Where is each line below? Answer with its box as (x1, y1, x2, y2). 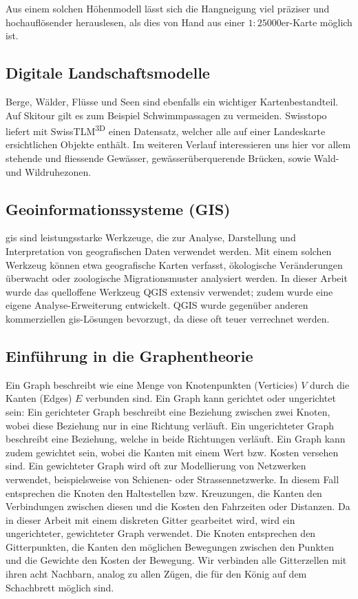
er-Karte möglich (281, 14, 352, 29)
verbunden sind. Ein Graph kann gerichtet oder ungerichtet (85, 391, 336, 405)
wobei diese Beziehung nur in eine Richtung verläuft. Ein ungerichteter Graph (6, 418, 334, 432)
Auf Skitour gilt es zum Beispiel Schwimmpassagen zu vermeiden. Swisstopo (6, 108, 327, 122)
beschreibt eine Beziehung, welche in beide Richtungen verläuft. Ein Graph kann (6, 432, 346, 446)
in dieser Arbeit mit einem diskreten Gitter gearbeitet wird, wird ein (6, 512, 295, 527)
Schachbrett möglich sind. (6, 580, 114, 594)
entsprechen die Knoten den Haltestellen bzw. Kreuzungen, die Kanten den (6, 485, 322, 500)
